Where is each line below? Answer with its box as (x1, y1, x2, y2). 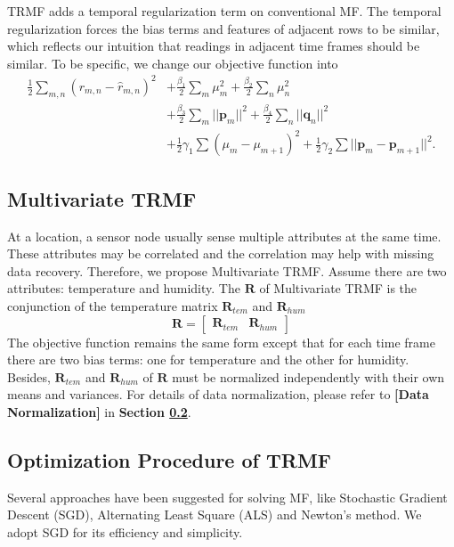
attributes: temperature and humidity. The (7, 279, 240, 298)
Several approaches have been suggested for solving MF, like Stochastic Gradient (7, 487, 448, 506)
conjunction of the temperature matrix (7, 296, 218, 314)
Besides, (7, 367, 51, 386)
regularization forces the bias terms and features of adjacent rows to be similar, (7, 19, 440, 37)
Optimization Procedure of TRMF (7, 445, 332, 473)
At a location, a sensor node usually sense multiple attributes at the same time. (7, 226, 442, 245)
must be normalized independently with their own (172, 367, 445, 386)
